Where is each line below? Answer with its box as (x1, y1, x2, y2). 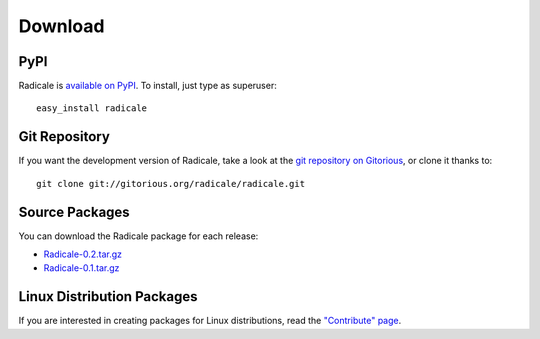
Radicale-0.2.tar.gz (43, 248, 123, 260)
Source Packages (18, 203, 130, 220)
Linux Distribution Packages (18, 288, 198, 305)
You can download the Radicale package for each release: (18, 230, 259, 242)
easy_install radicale (36, 103, 148, 114)
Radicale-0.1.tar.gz (43, 262, 120, 274)
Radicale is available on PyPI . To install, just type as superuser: (18, 80, 277, 92)
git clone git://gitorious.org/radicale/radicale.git (36, 178, 305, 189)
